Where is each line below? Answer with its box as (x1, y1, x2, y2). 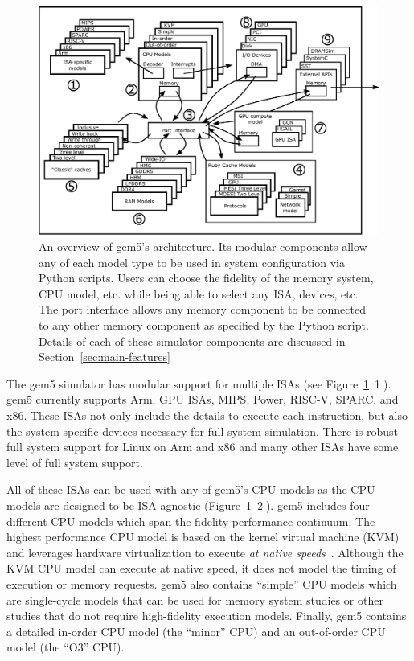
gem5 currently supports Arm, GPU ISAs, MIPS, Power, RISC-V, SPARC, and (6, 391, 399, 408)
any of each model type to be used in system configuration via (39, 253, 345, 270)
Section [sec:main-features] (39, 348, 170, 365)
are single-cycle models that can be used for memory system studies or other (6, 591, 383, 608)
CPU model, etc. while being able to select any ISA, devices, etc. (39, 285, 359, 302)
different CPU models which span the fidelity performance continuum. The (6, 512, 375, 529)
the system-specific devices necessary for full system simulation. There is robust (6, 422, 399, 439)
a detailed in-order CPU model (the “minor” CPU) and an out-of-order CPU (6, 622, 386, 639)
